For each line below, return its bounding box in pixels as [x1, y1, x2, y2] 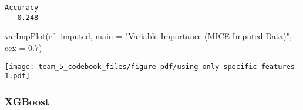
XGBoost [5, 94, 49, 108]
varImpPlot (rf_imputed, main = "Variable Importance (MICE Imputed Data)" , [5, 30, 292, 42]
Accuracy [5, 4, 39, 12]
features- [261, 62, 299, 71]
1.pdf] [5, 72, 30, 81]
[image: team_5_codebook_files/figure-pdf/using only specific [5, 62, 257, 71]
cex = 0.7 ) [5, 41, 42, 53]
